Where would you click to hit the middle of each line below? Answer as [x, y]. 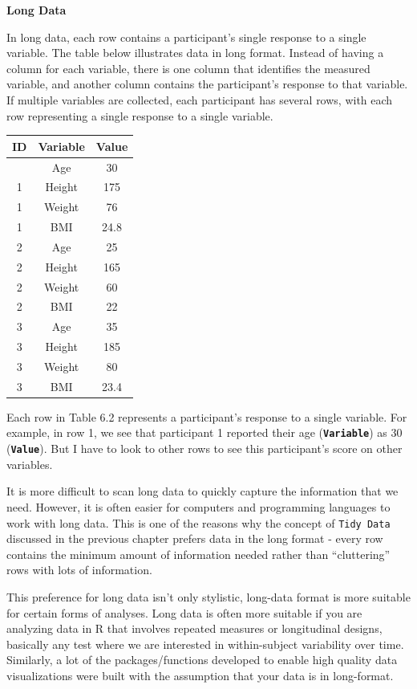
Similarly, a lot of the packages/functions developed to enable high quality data [202, 660]
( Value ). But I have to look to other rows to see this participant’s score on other [204, 448]
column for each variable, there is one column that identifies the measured [188, 68]
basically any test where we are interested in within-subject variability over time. [205, 644]
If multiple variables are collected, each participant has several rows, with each [200, 99]
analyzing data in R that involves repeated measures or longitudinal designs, [194, 628]
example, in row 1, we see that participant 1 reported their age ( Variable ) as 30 [204, 432]
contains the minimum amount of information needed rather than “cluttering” [198, 554]
